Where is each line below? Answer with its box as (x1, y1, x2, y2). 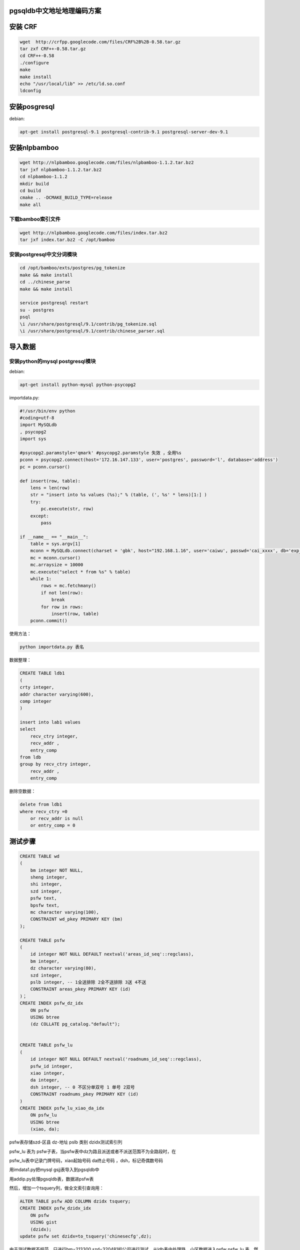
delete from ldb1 (19, 801, 62, 807)
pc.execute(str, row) (40, 506, 94, 512)
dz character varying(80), (30, 965, 97, 971)
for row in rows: (40, 604, 83, 609)
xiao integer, (30, 1070, 65, 1076)
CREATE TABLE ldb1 (19, 670, 65, 676)
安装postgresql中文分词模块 (9, 250, 77, 257)
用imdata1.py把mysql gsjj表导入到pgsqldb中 (9, 1166, 99, 1172)
